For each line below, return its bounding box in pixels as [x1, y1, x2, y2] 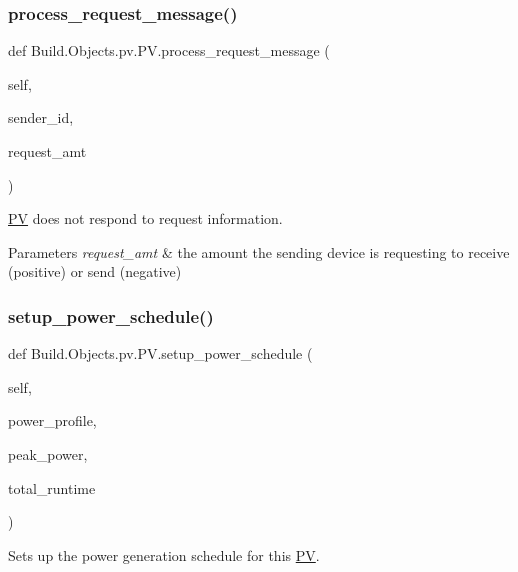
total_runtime [8, 477, 96, 498]
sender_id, [8, 107, 74, 128]
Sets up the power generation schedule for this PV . [8, 544, 320, 565]
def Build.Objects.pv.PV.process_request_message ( [8, 40, 330, 61]
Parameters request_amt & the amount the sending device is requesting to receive [8, 241, 510, 262]
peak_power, [8, 443, 88, 464]
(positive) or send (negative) [8, 261, 182, 282]
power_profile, [8, 410, 97, 431]
